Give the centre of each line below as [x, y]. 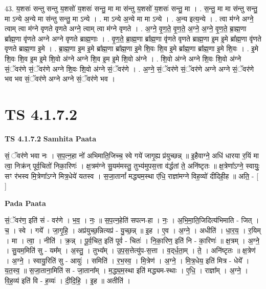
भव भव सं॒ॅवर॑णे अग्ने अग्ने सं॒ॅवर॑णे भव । [60, 79]
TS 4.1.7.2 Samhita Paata [51, 138]
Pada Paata [25, 203]
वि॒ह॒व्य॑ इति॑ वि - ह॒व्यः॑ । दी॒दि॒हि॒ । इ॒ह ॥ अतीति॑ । [68, 280]
